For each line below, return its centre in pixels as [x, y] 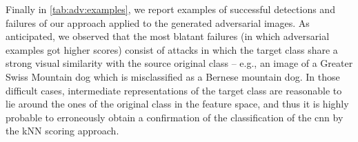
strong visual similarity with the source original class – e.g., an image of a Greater [179, 63]
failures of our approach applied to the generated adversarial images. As [158, 22]
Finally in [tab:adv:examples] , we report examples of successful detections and [170, 9]
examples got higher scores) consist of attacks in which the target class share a [172, 49]
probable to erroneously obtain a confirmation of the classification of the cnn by [175, 117]
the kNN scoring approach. [62, 131]
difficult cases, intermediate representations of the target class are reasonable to [174, 90]
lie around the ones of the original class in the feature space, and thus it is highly [177, 104]
